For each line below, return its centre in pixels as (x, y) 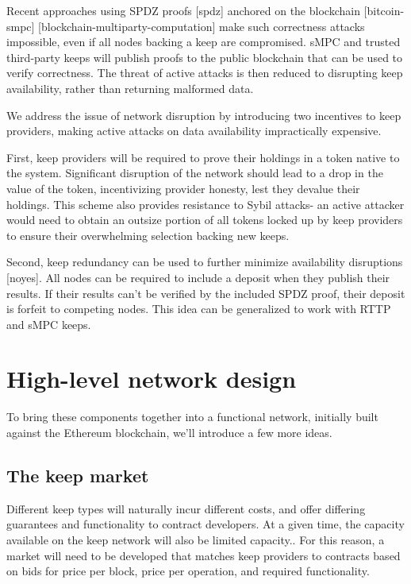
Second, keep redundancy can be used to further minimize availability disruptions (205, 262)
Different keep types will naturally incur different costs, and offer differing (186, 508)
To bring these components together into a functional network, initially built (192, 417)
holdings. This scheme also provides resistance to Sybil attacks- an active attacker (205, 204)
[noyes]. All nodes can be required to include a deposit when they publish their (198, 277)
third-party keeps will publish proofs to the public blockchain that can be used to (205, 57)
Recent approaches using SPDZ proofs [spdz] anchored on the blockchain (183, 10)
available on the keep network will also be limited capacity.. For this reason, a (196, 539)
